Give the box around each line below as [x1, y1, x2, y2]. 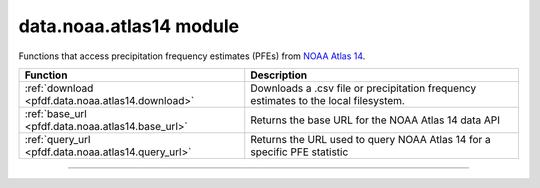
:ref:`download [24, 81, 94, 95]
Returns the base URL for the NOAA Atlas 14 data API [250, 113, 500, 127]
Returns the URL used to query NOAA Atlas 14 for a [250, 132, 492, 146]
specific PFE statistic [250, 145, 349, 159]
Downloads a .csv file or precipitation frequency [250, 81, 477, 95]
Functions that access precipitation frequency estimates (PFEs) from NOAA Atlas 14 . [18, 50, 366, 62]
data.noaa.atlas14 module [18, 15, 240, 37]
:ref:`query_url [24, 132, 91, 146]
